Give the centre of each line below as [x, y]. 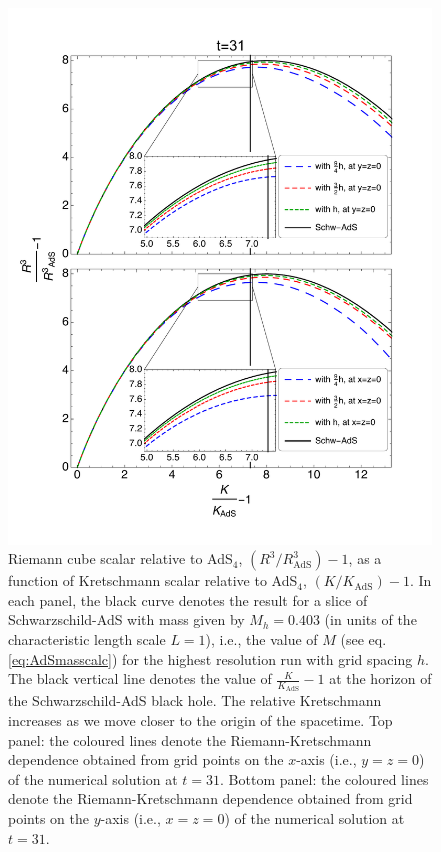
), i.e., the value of [261, 639]
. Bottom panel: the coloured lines [324, 778]
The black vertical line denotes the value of [140, 678]
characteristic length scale [87, 639]
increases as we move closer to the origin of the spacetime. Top [200, 720]
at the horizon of [380, 678]
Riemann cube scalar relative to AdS [120, 558]
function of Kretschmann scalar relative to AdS [153, 580]
